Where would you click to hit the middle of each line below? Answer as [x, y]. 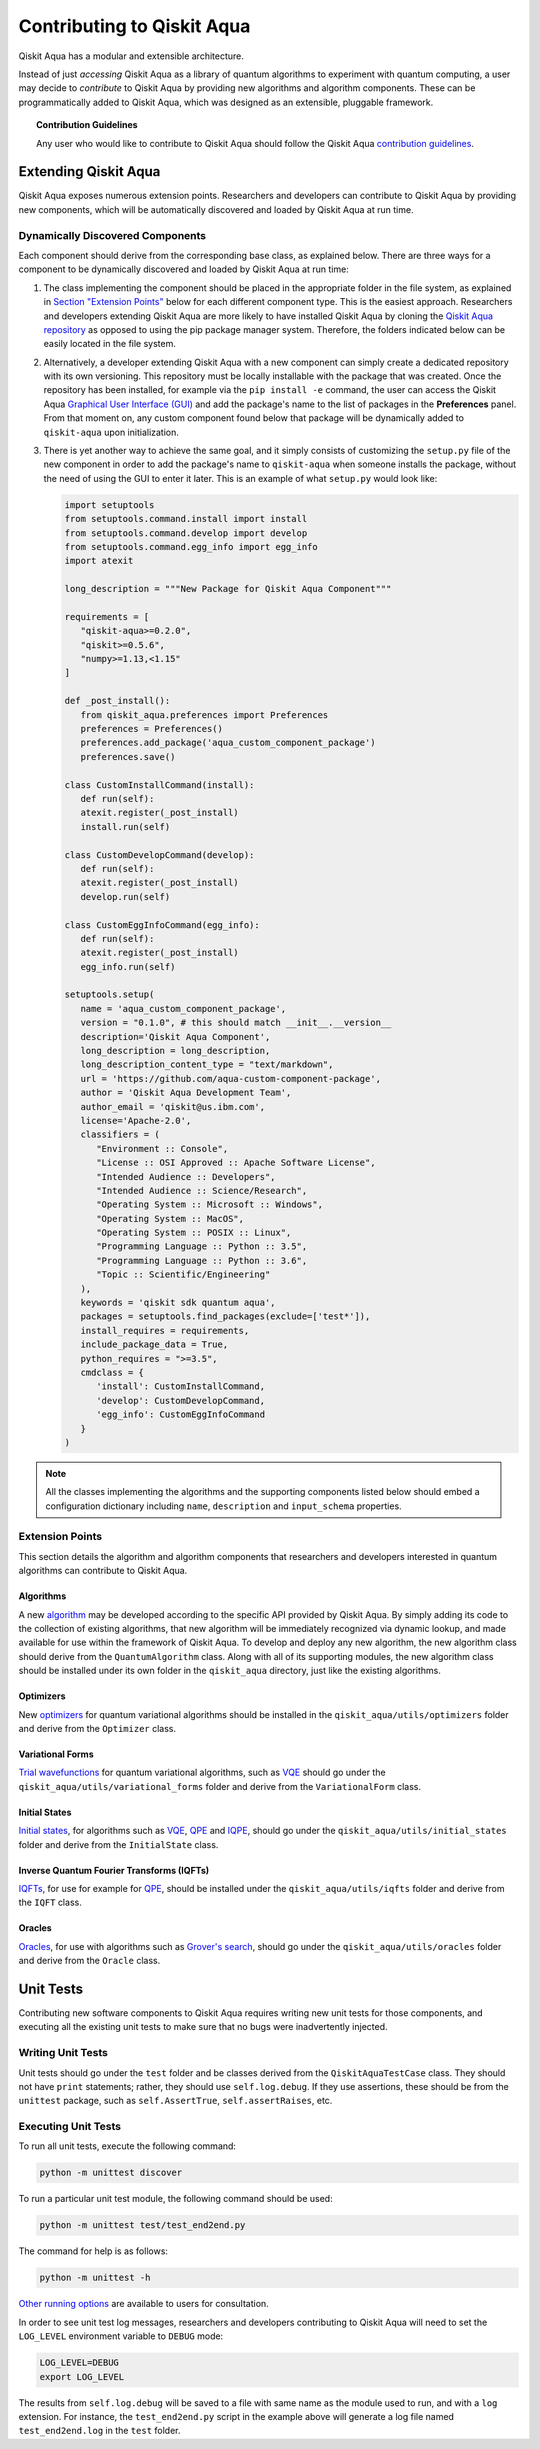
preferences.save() [128, 756]
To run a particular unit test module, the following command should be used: [176, 2199]
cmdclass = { [112, 1372]
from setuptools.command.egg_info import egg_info [191, 546]
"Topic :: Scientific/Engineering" [183, 1274]
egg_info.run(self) [128, 966]
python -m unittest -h [95, 2278]
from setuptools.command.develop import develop [186, 533]
